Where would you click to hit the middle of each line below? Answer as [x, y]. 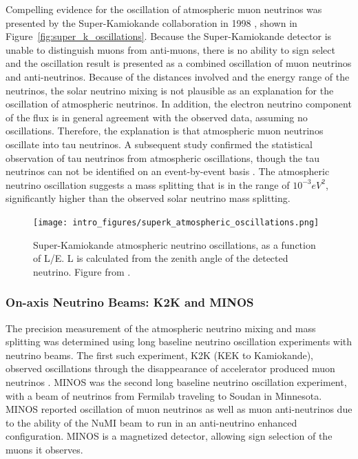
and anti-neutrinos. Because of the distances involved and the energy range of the [178, 76]
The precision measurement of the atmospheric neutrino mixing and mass [161, 328]
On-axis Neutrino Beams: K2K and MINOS [130, 302]
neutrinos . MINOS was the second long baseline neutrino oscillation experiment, [176, 381]
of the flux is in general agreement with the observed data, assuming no [157, 117]
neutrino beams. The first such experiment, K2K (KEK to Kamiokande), [160, 355]
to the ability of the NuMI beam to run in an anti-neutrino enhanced [151, 422]
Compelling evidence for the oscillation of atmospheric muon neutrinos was [164, 9]
